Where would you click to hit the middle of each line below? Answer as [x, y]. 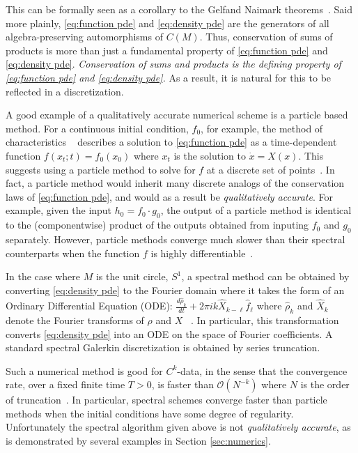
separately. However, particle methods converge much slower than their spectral [176, 239]
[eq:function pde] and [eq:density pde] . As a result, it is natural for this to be [169, 77]
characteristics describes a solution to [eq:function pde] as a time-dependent [171, 142]
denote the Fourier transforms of [75, 320]
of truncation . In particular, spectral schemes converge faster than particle [166, 400]
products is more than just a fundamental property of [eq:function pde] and [167, 50]
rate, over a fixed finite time [65, 384]
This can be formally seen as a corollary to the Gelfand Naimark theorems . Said [179, 9]
